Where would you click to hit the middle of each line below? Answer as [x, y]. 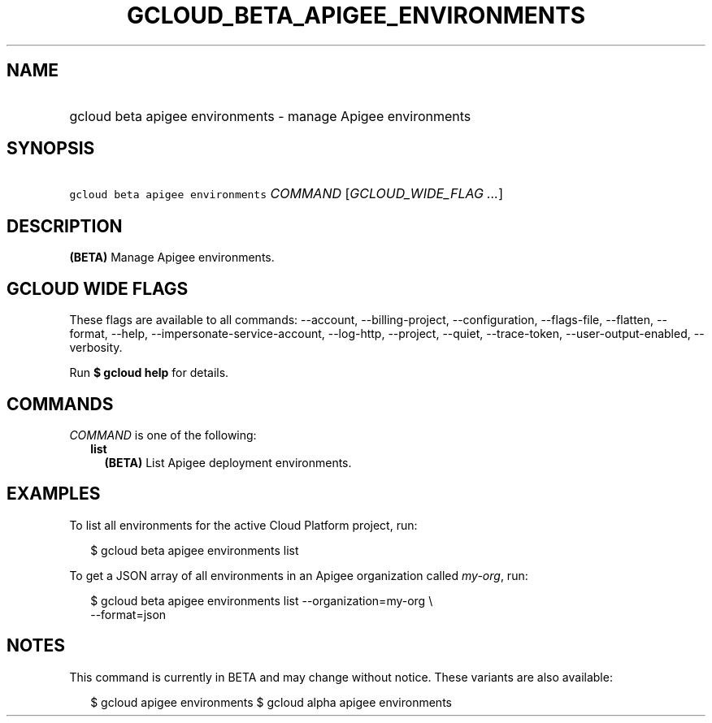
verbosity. [96, 348]
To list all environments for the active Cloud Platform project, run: [243, 525]
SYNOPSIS [51, 149]
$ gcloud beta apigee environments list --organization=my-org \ [262, 600]
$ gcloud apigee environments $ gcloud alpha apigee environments [271, 702]
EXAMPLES [54, 494]
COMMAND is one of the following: [163, 435]
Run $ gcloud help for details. [149, 373]
